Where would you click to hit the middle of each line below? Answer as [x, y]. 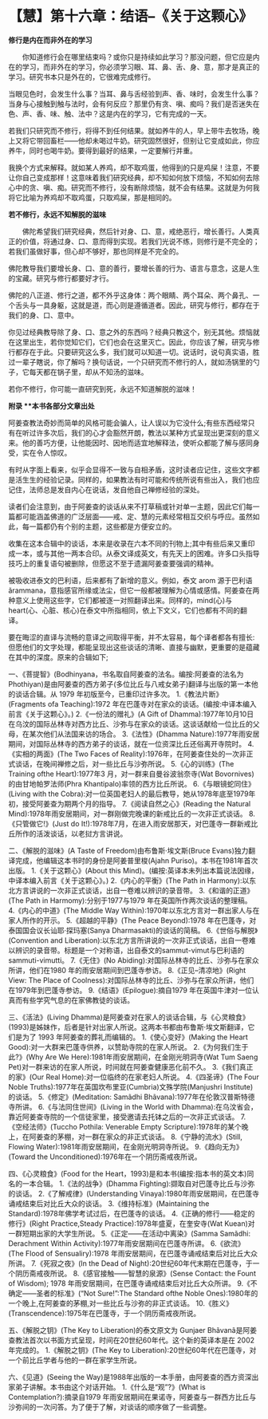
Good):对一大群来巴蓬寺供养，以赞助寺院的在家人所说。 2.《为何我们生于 [128, 1047]
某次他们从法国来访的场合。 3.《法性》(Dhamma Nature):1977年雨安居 [144, 734]
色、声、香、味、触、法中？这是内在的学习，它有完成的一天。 [110, 113]
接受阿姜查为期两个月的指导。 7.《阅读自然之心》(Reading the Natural [136, 803]
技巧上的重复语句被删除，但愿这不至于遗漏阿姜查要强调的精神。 [113, 563]
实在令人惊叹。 [47, 452]
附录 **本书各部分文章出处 [51, 406]
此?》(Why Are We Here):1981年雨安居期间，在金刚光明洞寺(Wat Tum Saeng [133, 1057]
